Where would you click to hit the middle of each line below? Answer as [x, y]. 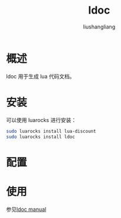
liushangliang [99, 27]
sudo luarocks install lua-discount [51, 131]
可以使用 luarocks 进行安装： [41, 120]
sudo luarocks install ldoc [41, 137]
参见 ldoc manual [26, 209]
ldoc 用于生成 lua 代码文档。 [40, 76]
